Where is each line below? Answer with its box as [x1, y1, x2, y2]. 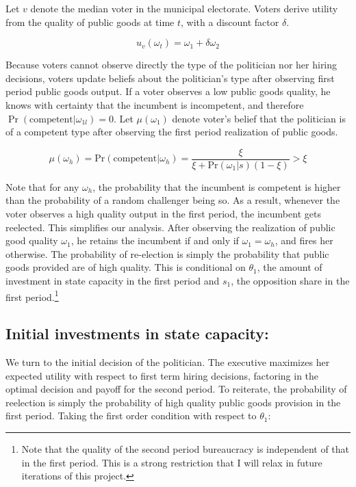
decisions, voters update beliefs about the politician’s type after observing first [5, 70, 335, 85]
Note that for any [5, 179, 79, 194]
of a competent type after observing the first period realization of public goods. [5, 124, 338, 139]
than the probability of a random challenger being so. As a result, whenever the [5, 193, 340, 207]
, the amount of [257, 260, 322, 274]
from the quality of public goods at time [5, 14, 175, 29]
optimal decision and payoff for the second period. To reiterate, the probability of [5, 382, 347, 396]
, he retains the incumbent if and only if [71, 233, 239, 248]
